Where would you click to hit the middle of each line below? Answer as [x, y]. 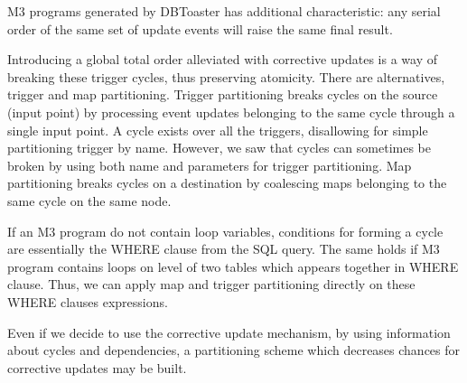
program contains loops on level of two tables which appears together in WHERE [233, 266]
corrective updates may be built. [97, 367]
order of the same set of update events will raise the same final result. [200, 28]
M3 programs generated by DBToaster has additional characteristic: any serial [224, 11]
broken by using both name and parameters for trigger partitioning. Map [210, 165]
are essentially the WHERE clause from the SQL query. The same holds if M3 [224, 249]
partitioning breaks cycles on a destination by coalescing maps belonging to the [227, 183]
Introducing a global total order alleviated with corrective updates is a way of [222, 59]
